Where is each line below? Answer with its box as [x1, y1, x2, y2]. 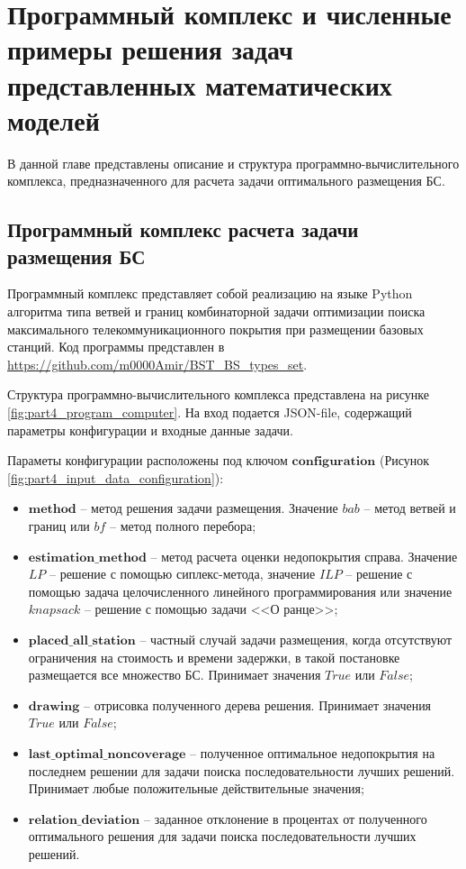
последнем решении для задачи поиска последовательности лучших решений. [28, 761, 455, 780]
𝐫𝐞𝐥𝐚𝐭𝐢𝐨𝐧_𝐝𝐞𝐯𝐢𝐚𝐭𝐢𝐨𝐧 [28, 813, 140, 827]
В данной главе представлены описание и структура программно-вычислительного [7, 153, 460, 172]
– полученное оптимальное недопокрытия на [190, 743, 435, 762]
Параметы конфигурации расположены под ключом [7, 451, 288, 470]
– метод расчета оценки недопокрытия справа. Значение [150, 546, 458, 565]
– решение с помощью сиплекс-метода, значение [49, 564, 316, 583]
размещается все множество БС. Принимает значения [28, 665, 321, 684]
